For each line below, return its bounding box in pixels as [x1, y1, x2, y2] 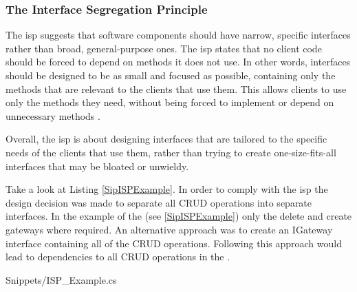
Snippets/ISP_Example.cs [6, 272, 117, 286]
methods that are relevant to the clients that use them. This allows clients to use [6, 81, 347, 96]
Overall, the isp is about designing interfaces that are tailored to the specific [6, 132, 327, 146]
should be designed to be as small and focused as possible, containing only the [6, 68, 336, 82]
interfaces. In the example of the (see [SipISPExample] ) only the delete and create [6, 209, 352, 223]
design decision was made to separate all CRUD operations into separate [6, 195, 312, 209]
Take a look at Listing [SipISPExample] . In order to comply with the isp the [6, 182, 328, 196]
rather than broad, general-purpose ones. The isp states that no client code [6, 41, 322, 55]
